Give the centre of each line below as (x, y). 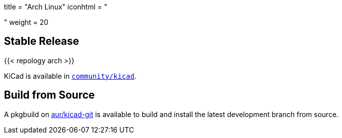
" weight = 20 (26, 22)
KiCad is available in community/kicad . (70, 76)
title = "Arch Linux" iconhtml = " (56, 7)
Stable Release (42, 41)
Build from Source (49, 95)
